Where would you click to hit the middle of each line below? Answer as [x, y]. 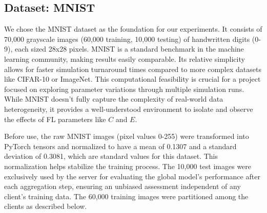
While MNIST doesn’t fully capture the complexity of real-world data [114, 99]
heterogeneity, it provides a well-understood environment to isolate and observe [129, 109]
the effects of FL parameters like [55, 119]
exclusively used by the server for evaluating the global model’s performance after [132, 176]
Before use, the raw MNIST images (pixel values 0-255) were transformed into [127, 136]
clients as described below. [46, 206]
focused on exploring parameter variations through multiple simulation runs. [124, 89]
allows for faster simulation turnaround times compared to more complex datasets [133, 69]
